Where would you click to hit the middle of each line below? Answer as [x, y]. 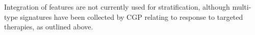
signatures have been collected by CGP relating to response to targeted [132, 16]
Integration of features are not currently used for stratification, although [117, 7]
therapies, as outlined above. [49, 27]
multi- [242, 7]
